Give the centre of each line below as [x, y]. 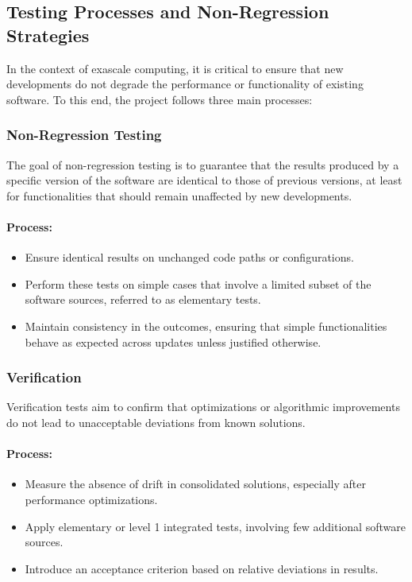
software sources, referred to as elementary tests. [143, 299]
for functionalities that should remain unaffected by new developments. [179, 195]
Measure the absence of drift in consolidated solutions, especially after [195, 484]
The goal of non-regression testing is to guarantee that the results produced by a [203, 164]
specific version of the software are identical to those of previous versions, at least [204, 180]
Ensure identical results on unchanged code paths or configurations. [189, 257]
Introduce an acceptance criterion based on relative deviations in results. [202, 568]
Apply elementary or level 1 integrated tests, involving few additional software [215, 526]
